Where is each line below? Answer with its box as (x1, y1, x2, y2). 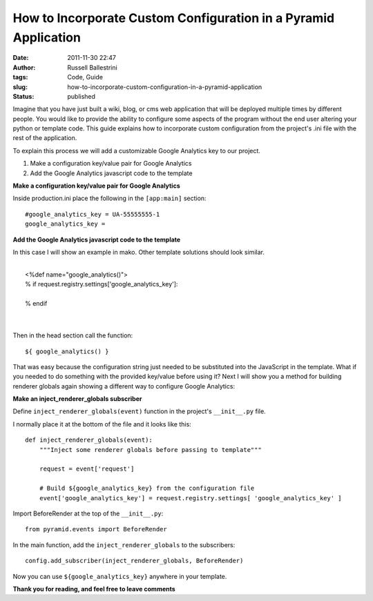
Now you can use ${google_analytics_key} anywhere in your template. (12, 572, 227, 580)
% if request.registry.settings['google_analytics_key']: (25, 280, 178, 288)
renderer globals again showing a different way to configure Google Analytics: (12, 382, 235, 390)
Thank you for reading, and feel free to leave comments (12, 584, 175, 593)
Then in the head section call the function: (12, 331, 133, 339)
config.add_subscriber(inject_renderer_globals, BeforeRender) (25, 557, 244, 565)
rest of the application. (12, 134, 77, 142)
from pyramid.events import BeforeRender (25, 525, 167, 533)
